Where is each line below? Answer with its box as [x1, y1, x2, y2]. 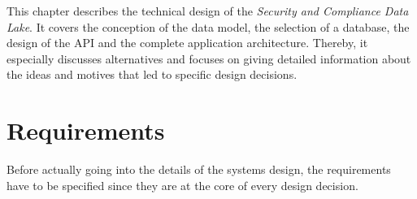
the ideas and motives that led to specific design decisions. [7, 66, 298, 83]
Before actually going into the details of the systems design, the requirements [7, 161, 391, 178]
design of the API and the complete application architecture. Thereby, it [7, 34, 368, 51]
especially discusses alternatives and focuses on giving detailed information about [7, 50, 411, 67]
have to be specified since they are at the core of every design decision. [7, 176, 358, 193]
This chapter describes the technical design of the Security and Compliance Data [7, 2, 409, 19]
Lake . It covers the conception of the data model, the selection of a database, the [7, 18, 410, 35]
